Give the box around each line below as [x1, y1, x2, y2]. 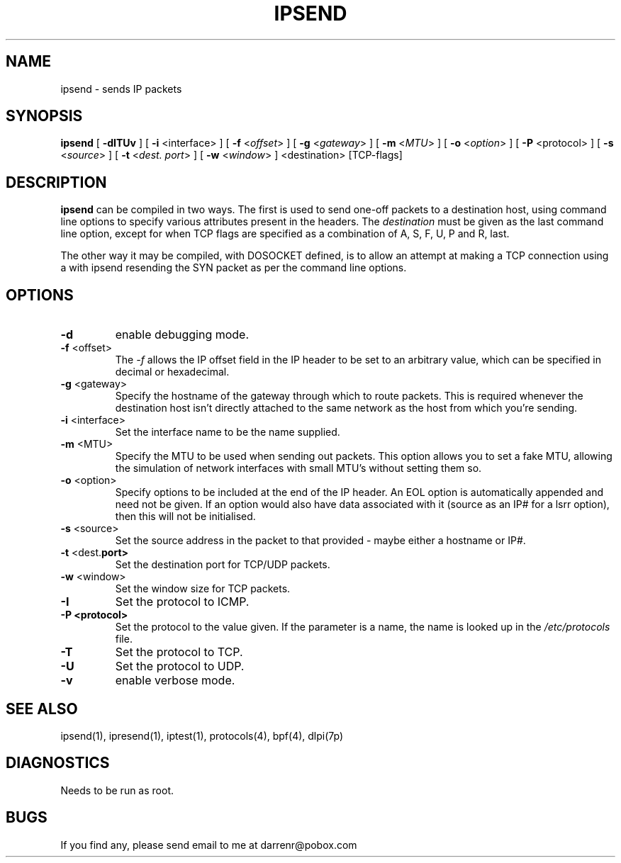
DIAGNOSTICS [6, 754, 110, 772]
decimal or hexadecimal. [115, 366, 230, 378]
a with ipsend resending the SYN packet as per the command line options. [60, 261, 407, 274]
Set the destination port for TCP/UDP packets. [115, 558, 330, 571]
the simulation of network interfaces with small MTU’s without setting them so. [115, 462, 482, 475]
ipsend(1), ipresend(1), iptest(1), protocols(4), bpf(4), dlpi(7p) [60, 729, 344, 742]
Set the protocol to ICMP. [115, 594, 250, 609]
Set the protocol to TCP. [115, 645, 243, 660]
